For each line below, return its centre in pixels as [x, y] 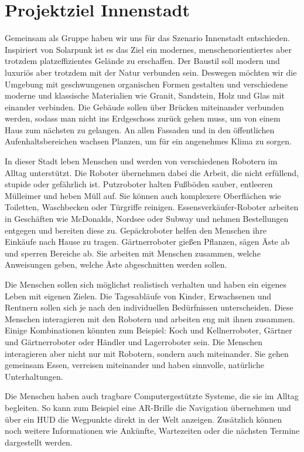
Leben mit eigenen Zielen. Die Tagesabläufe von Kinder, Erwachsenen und [138, 296]
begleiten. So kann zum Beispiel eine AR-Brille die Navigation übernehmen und [148, 407]
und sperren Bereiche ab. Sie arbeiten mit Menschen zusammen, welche [133, 253]
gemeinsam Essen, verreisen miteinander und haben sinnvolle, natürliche [134, 365]
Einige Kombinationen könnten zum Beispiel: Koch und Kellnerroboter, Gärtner [148, 330]
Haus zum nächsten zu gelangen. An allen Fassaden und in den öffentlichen [140, 129]
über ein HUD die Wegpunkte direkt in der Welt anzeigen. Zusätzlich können [143, 419]
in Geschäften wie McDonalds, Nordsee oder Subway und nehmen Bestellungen [147, 219]
